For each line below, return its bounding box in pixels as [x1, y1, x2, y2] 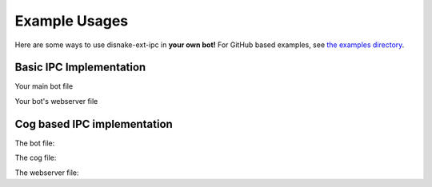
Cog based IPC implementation [14, 117, 174, 131]
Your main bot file [14, 82, 74, 91]
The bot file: [14, 138, 55, 148]
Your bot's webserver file [14, 96, 98, 105]
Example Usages [14, 12, 129, 30]
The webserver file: [14, 168, 79, 177]
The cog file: [14, 153, 57, 163]
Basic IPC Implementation [14, 61, 146, 74]
